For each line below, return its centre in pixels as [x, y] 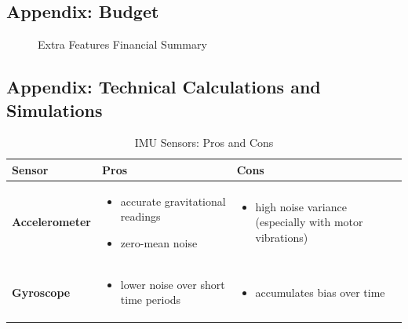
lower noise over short [173, 284]
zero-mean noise [159, 243]
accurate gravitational [173, 201]
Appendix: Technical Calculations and [164, 87]
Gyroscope [41, 292]
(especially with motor [309, 222]
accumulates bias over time [320, 292]
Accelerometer [51, 222]
